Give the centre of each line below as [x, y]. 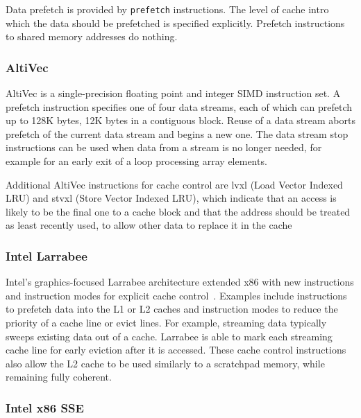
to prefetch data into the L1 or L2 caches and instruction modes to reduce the [172, 309]
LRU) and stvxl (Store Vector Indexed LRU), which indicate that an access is [171, 198]
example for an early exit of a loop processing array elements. [136, 161]
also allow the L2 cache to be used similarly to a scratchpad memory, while [165, 363]
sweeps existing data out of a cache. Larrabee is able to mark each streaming [169, 336]
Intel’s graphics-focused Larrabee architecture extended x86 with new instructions [180, 282]
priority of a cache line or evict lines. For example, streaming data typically [166, 322]
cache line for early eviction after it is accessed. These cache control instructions [176, 350]
